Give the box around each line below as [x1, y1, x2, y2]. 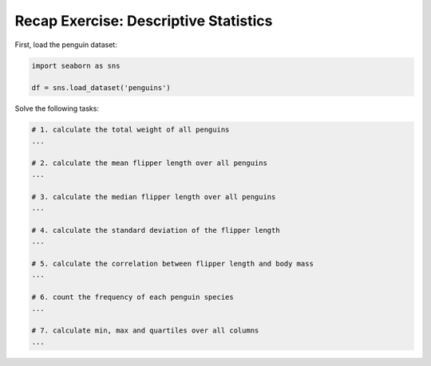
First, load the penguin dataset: [14, 40, 117, 49]
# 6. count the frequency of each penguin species [31, 293, 235, 302]
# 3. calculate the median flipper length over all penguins [31, 192, 276, 201]
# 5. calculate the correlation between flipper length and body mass [31, 259, 314, 268]
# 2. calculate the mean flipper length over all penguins [31, 159, 267, 167]
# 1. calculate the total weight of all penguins [31, 125, 230, 135]
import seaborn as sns [31, 61, 121, 70]
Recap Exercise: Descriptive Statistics [14, 12, 273, 30]
